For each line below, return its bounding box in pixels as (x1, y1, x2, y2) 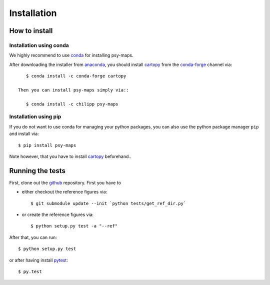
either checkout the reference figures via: (21, 189, 107, 195)
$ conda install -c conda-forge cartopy (25, 73, 126, 79)
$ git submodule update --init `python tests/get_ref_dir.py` (30, 200, 186, 206)
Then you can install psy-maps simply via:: (18, 87, 129, 92)
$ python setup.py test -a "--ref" (30, 223, 118, 229)
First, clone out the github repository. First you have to (9, 179, 121, 185)
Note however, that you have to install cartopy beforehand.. (9, 153, 131, 159)
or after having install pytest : (9, 257, 68, 263)
